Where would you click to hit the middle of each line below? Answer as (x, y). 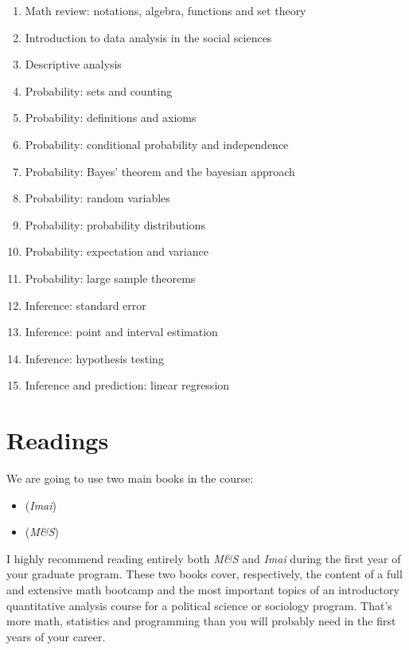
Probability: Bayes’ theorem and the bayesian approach (160, 171)
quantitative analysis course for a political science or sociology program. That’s (199, 605)
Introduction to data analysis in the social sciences (148, 37)
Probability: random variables (97, 198)
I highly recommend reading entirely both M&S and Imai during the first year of (204, 558)
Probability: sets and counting (99, 90)
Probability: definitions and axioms (111, 117)
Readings (58, 440)
